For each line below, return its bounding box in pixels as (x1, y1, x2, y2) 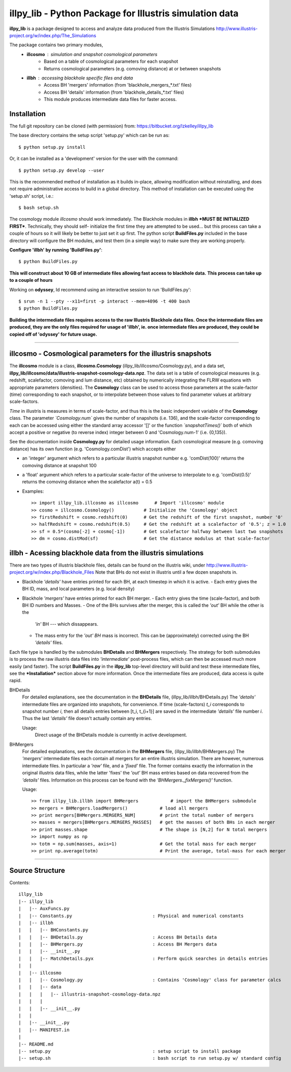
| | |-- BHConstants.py (18, 927, 89, 933)
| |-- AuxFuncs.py (18, 906, 70, 912)
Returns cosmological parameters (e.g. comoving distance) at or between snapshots (44, 65, 221, 71)
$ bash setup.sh (18, 205, 59, 211)
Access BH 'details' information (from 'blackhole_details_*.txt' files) (44, 89, 184, 95)
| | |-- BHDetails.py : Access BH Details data (18, 934, 217, 940)
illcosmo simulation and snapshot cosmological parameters (26, 51, 158, 57)
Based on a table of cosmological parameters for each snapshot (44, 59, 178, 65)
